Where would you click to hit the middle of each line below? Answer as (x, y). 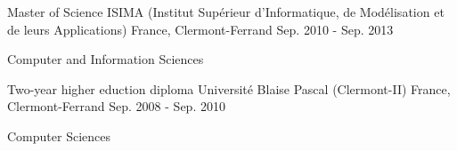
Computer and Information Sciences (106, 59)
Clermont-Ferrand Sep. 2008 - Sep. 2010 (116, 106)
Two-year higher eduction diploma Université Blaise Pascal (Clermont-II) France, (229, 88)
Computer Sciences (59, 135)
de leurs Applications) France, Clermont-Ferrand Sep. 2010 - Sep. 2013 (200, 29)
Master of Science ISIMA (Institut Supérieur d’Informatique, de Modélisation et (226, 12)
